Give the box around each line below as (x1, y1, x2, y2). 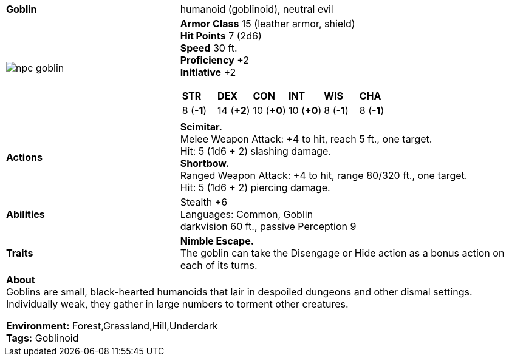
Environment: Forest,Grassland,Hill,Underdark (6, 320, 218, 332)
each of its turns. (180, 259, 258, 271)
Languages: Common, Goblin (180, 208, 313, 220)
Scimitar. (180, 121, 222, 133)
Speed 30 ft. (180, 42, 237, 54)
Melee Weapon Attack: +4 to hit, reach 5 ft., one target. (180, 133, 432, 145)
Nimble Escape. (180, 235, 254, 247)
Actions (6, 151, 43, 163)
